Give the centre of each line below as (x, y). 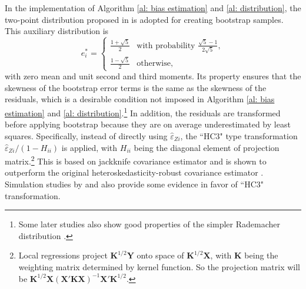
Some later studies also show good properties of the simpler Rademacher (149, 224)
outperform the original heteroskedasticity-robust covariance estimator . (134, 172)
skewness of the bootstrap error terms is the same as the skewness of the (136, 87)
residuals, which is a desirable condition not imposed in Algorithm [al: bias (140, 99)
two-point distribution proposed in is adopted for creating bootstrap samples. (144, 19)
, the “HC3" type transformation (239, 135)
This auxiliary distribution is (57, 31)
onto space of (160, 255)
